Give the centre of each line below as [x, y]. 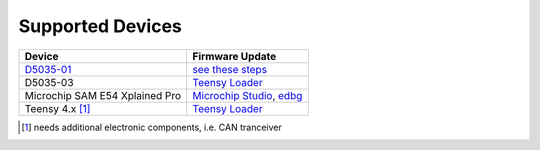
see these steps [230, 69]
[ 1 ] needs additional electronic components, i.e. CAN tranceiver [151, 127]
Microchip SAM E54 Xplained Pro [103, 95]
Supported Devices [100, 26]
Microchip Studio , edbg [247, 95]
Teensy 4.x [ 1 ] [57, 108]
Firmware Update [234, 56]
